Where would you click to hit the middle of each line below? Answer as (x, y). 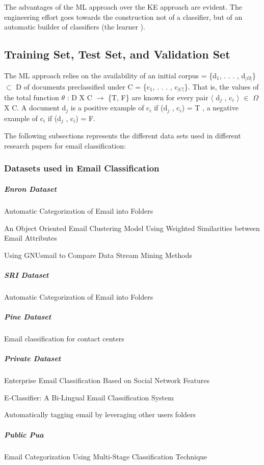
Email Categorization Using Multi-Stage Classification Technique (106, 456)
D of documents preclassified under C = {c (83, 86)
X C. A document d (35, 108)
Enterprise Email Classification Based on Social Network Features (107, 380)
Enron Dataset (30, 189)
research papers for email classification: (65, 145)
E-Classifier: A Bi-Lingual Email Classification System (89, 397)
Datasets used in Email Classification (82, 168)
